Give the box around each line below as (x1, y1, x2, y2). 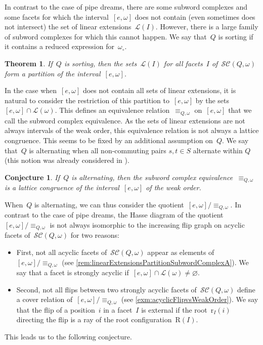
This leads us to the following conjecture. (5, 331, 132, 341)
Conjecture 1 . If (5, 171, 60, 182)
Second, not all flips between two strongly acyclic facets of (16, 284, 197, 294)
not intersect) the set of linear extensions (5, 21, 131, 32)
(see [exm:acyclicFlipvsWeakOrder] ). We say (121, 294, 258, 305)
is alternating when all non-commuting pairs (29, 145, 166, 155)
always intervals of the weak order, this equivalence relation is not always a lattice (5, 125, 259, 136)
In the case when (5, 85, 57, 96)
